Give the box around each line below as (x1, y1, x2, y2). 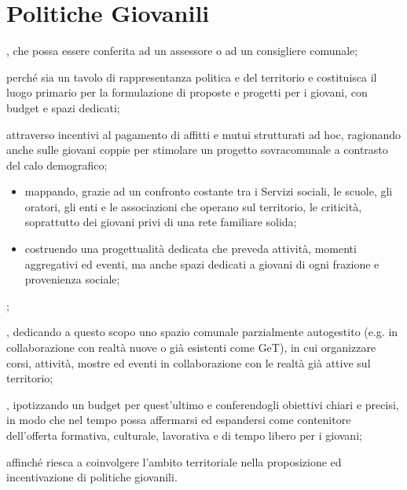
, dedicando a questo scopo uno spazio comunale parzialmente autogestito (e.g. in (6, 324, 398, 340)
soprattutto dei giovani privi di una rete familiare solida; (24, 214, 297, 230)
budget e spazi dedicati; (6, 99, 120, 115)
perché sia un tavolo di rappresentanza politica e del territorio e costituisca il (6, 68, 377, 85)
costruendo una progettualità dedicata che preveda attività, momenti (24, 240, 357, 257)
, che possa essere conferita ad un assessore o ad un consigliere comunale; (6, 42, 358, 59)
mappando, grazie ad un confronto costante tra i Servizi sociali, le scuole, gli (24, 183, 393, 199)
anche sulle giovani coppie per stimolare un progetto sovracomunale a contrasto (6, 141, 388, 158)
